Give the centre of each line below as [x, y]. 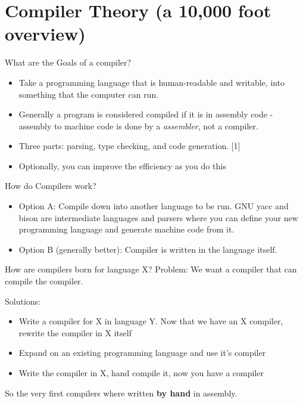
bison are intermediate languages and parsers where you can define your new [158, 217]
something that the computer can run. [89, 94]
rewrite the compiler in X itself [75, 332]
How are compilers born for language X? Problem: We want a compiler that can [151, 269]
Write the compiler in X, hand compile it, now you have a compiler [141, 373]
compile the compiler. [44, 281]
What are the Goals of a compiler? [68, 62]
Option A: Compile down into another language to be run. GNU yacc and [154, 206]
